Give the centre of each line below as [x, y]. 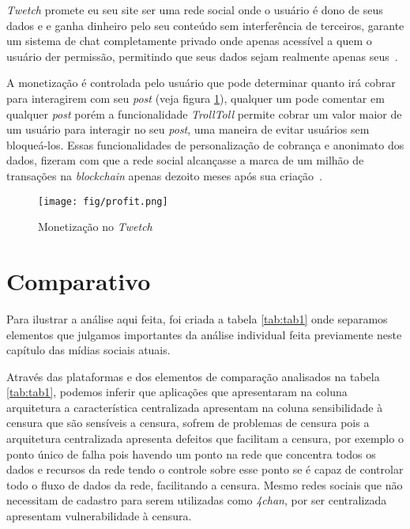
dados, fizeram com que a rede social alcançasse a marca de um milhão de [185, 160]
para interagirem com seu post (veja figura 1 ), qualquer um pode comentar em [196, 98]
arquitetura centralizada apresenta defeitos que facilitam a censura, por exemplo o [205, 438]
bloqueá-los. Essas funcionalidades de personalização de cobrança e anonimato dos [205, 144]
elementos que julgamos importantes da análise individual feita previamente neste [204, 334]
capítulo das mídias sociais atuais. [88, 350]
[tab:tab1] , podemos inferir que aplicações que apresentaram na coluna [177, 392]
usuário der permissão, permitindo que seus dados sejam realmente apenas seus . [202, 56]
